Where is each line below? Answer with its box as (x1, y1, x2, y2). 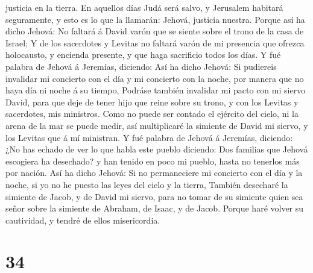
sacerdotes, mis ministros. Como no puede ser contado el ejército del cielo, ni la (5, 107, 299, 120)
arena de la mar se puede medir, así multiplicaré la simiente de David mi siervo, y (5, 119, 308, 131)
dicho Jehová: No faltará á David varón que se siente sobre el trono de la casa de (5, 25, 304, 37)
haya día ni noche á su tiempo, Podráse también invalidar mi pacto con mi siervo (5, 84, 306, 96)
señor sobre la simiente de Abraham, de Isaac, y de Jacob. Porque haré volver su (5, 202, 304, 215)
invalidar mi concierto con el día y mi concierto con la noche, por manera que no (5, 72, 304, 84)
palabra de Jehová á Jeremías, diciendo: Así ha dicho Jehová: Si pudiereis (5, 60, 277, 72)
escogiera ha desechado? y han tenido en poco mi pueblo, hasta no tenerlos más (5, 154, 300, 167)
